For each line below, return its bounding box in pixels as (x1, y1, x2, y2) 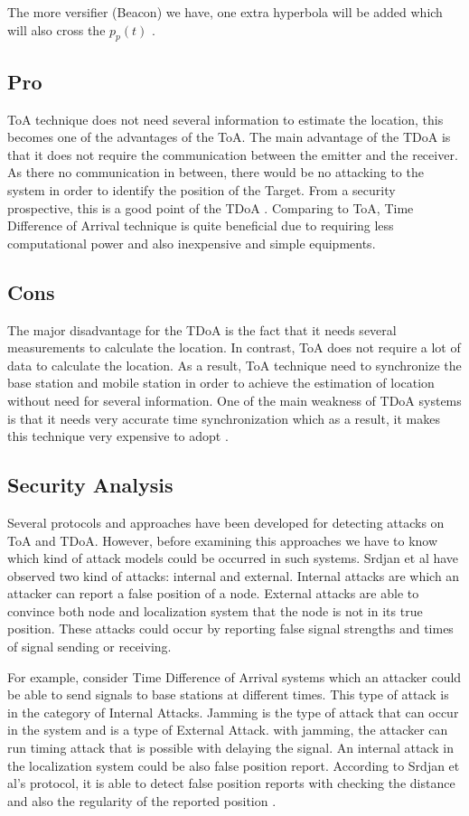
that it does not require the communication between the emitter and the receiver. (7, 145, 458, 164)
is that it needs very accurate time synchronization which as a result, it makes (7, 408, 440, 427)
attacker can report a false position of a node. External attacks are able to (7, 584, 419, 603)
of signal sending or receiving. (7, 637, 172, 656)
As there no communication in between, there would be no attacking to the (7, 163, 424, 182)
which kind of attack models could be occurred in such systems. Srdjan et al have (7, 549, 459, 567)
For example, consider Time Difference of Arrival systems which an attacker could (7, 667, 462, 686)
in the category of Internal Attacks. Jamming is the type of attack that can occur (7, 702, 459, 721)
